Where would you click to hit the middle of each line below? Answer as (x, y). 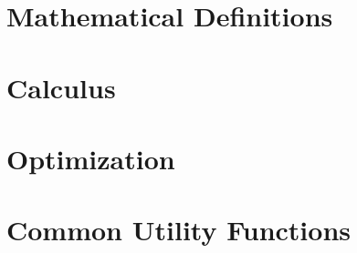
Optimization (91, 158)
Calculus (61, 87)
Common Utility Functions (178, 230)
